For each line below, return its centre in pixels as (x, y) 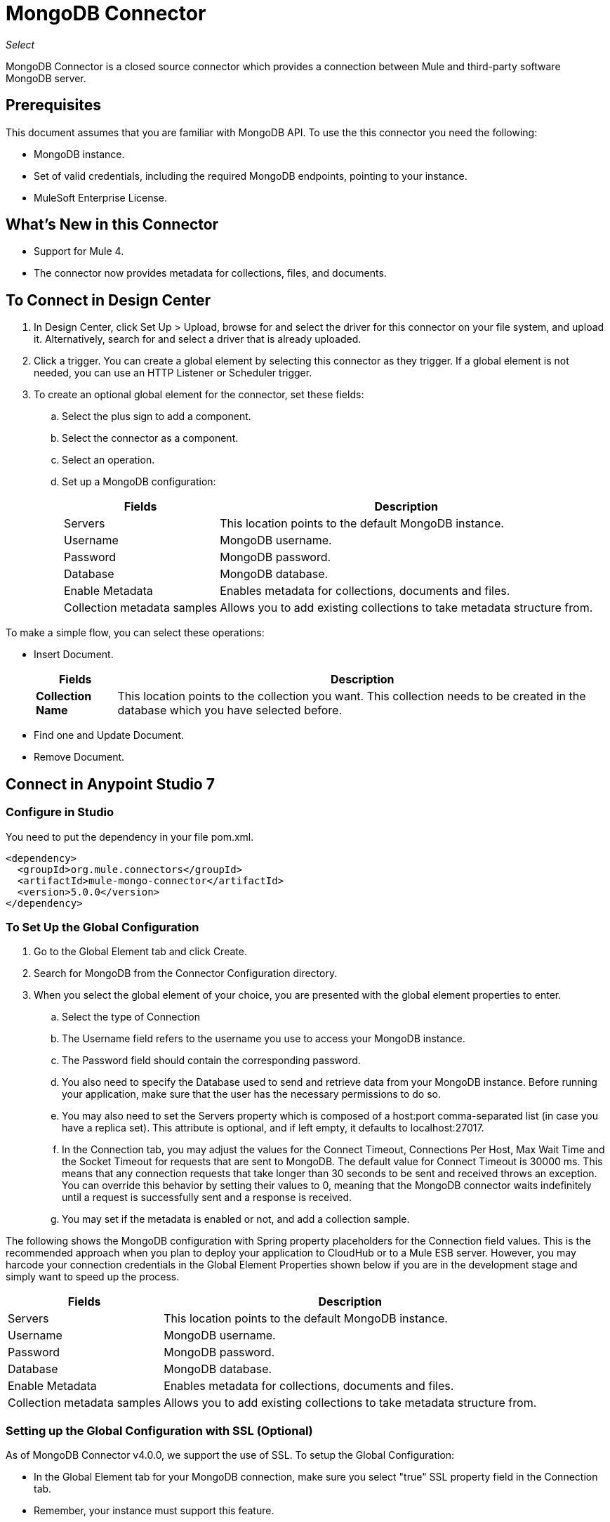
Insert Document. (74, 655)
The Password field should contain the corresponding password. (211, 1061)
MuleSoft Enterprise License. (101, 197)
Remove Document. (79, 757)
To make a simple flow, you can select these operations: (135, 633)
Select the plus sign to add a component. (157, 416)
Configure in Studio (60, 812)
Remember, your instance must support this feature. (154, 1510)
